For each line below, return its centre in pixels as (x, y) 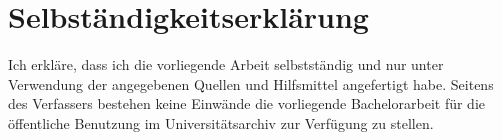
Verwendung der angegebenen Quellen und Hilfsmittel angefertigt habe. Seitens (251, 83)
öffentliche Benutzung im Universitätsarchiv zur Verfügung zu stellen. (221, 122)
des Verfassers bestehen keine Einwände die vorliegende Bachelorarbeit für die (246, 103)
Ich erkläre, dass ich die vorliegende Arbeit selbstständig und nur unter (226, 64)
